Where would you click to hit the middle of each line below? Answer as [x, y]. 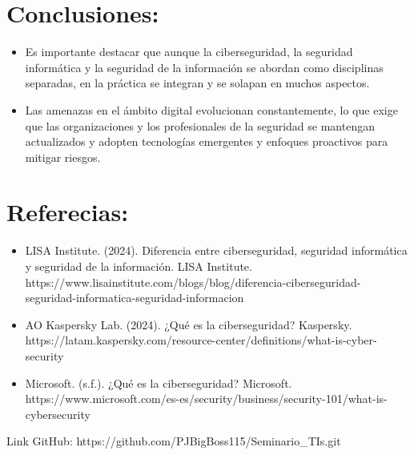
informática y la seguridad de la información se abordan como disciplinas [204, 67]
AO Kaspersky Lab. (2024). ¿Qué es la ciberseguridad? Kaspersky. [189, 324]
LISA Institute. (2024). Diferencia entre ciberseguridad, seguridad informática [216, 250]
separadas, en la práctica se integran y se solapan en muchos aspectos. [197, 83]
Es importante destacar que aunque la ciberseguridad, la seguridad [189, 52]
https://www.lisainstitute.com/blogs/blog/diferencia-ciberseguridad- [193, 282]
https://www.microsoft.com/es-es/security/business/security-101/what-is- [206, 399]
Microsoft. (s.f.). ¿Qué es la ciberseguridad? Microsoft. [159, 383]
